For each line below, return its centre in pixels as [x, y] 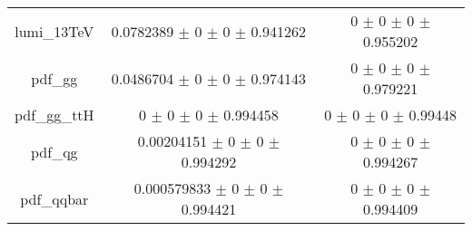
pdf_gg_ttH [54, 115]
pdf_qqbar [54, 198]
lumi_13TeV [54, 31]
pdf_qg [54, 151]
